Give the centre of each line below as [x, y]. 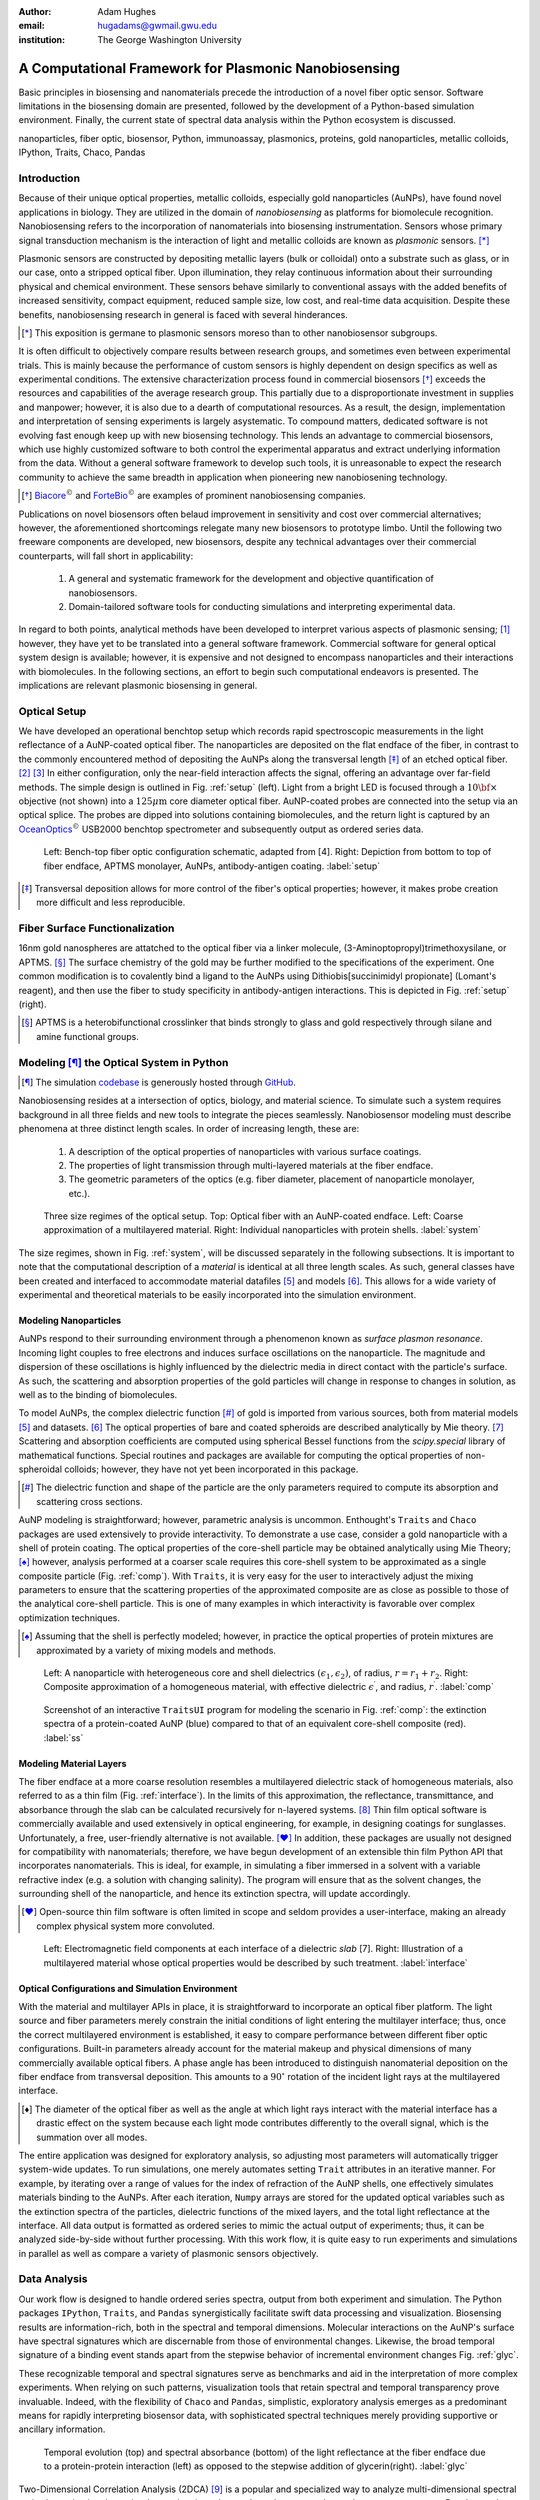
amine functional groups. [88, 1036]
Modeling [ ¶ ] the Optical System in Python [123, 1062]
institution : [42, 39]
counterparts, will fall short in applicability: [106, 556]
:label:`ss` [63, 1737]
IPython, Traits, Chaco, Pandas [82, 152]
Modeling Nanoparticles [70, 1321]
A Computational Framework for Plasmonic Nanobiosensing [209, 68]
